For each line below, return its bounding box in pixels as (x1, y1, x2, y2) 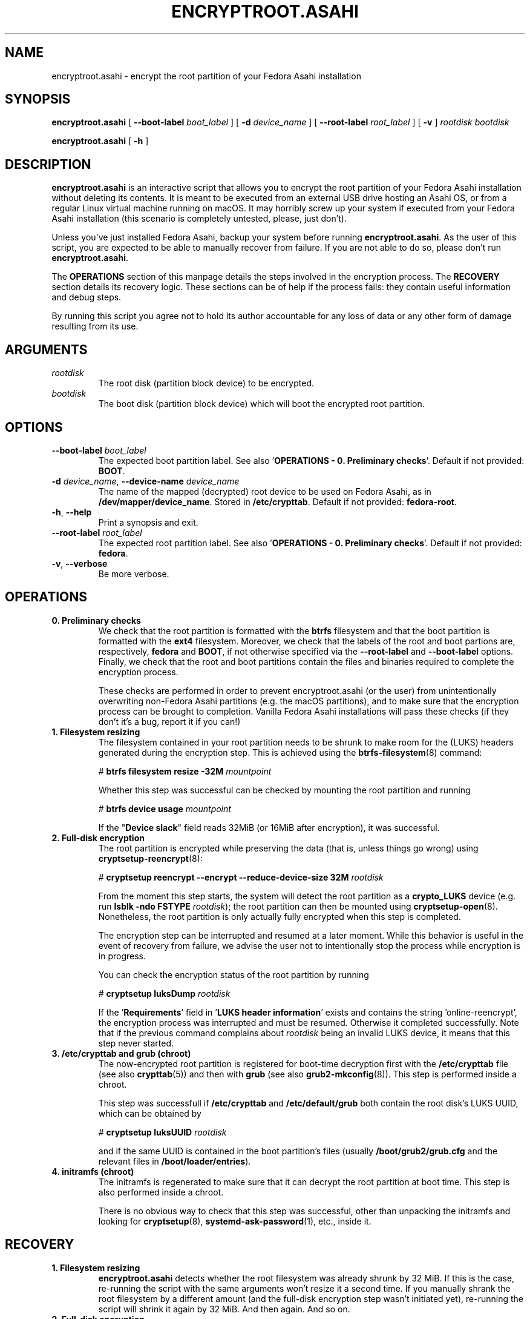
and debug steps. (51, 292, 122, 303)
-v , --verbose (51, 558, 108, 569)
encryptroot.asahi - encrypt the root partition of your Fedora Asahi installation (51, 70, 361, 81)
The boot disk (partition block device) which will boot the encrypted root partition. (98, 398, 425, 409)
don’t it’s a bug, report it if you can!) (98, 716, 241, 727)
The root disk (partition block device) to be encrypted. (98, 378, 315, 389)
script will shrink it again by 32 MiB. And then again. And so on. (98, 1303, 350, 1314)
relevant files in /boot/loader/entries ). (98, 1155, 251, 1166)
